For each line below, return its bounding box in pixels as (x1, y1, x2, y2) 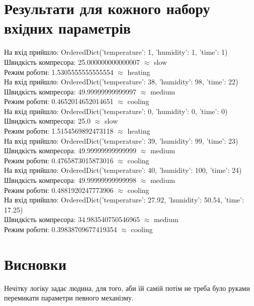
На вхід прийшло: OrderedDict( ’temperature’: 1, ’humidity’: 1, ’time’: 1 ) (4, 47, 228, 57)
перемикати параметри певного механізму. (4, 292, 134, 303)
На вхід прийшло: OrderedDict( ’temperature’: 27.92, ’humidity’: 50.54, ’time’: (4, 194, 244, 205)
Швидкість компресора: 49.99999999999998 (4, 175, 137, 185)
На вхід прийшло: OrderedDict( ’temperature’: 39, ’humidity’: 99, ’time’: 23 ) (4, 135, 238, 146)
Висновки (4, 253, 67, 274)
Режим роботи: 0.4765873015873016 (4, 155, 114, 165)
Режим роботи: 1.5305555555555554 (4, 66, 114, 77)
